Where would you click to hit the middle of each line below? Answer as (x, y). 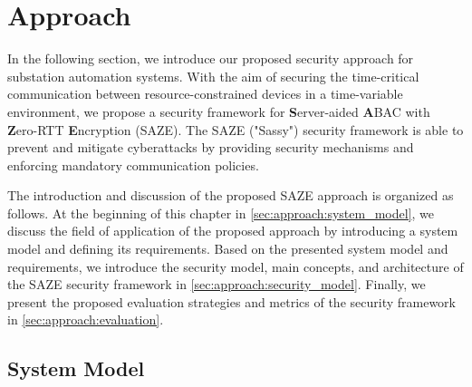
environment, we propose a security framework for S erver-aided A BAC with (219, 111)
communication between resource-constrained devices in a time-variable (205, 94)
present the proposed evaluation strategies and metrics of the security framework (231, 301)
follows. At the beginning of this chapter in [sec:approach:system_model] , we (221, 213)
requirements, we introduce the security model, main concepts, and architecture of (236, 266)
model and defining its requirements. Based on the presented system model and (228, 249)
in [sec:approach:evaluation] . (86, 319)
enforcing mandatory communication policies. (133, 164)
